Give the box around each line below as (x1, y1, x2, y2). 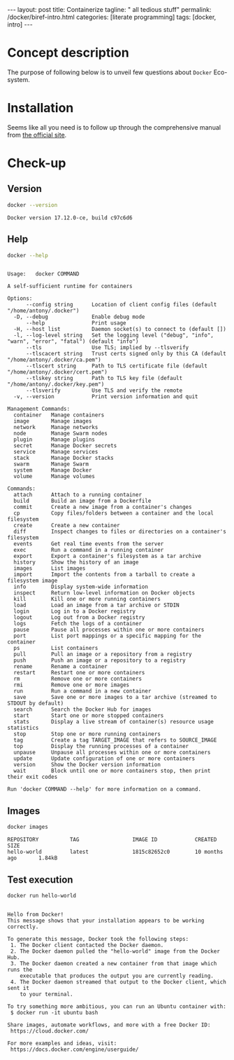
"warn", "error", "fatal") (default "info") (7, 338, 139, 345)
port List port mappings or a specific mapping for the (13, 632, 201, 639)
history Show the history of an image (13, 559, 139, 566)
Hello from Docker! (7, 911, 64, 918)
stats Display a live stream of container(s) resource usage (13, 719, 214, 726)
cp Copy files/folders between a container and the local (13, 510, 214, 517)
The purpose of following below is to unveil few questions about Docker (7, 68, 212, 76)
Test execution (7, 874, 73, 885)
